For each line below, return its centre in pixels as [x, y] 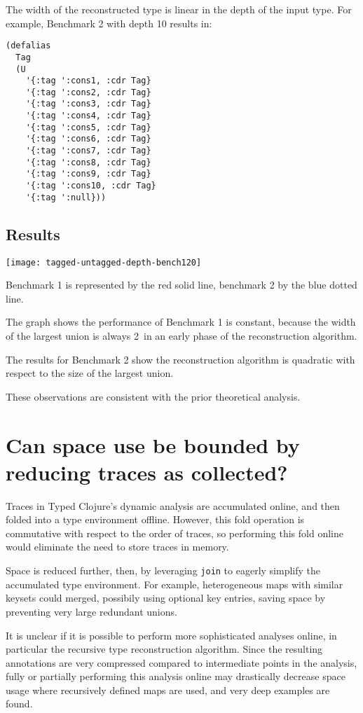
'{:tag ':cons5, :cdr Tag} [88, 127]
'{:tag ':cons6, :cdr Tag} [88, 139]
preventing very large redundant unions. [91, 611]
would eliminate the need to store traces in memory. [117, 547]
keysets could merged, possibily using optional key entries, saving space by [166, 598]
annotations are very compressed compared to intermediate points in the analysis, [181, 662]
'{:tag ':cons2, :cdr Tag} [88, 92]
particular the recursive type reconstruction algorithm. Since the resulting [164, 649]
